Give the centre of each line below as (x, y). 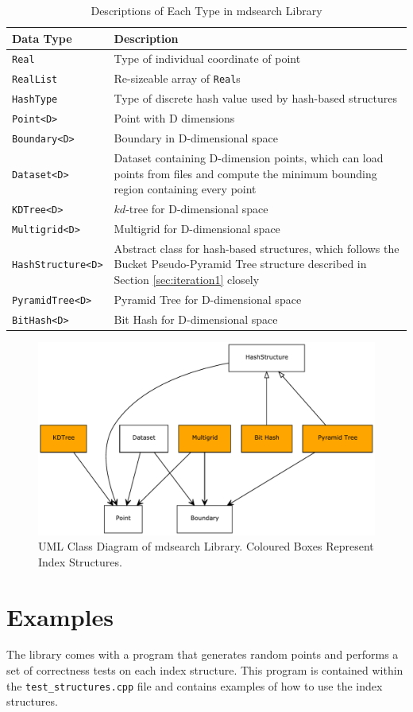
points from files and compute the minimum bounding (245, 173)
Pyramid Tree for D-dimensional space (208, 299)
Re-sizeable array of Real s (177, 78)
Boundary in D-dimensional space (196, 138)
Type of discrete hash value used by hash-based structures (256, 98)
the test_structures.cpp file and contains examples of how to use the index (195, 685)
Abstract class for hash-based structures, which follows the (257, 248)
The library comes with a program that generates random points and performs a (203, 654)
